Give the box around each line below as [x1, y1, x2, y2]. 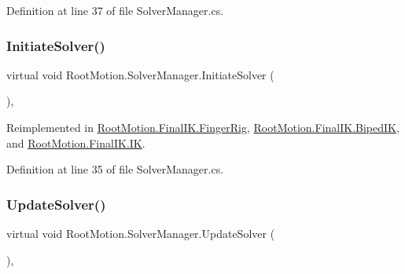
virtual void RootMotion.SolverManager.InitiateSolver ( [6, 66, 274, 82]
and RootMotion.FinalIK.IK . [6, 134, 145, 151]
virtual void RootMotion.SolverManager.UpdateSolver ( [6, 225, 275, 241]
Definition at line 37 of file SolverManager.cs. [6, 2, 224, 18]
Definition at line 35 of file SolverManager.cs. [6, 161, 224, 177]
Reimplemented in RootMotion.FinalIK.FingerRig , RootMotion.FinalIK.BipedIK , [6, 119, 399, 135]
